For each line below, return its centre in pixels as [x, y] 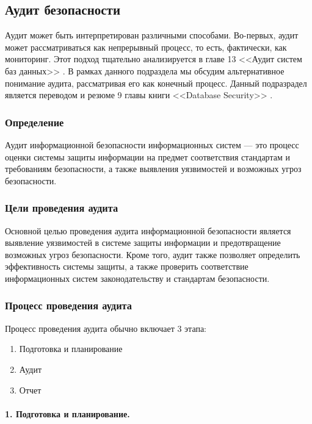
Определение [34, 122]
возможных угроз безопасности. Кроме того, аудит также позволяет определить [153, 254]
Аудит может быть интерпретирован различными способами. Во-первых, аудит [152, 35]
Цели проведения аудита [62, 208]
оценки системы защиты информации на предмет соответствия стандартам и [147, 156]
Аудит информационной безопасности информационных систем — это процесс [152, 144]
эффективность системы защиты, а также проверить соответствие [127, 266]
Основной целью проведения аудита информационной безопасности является [148, 230]
